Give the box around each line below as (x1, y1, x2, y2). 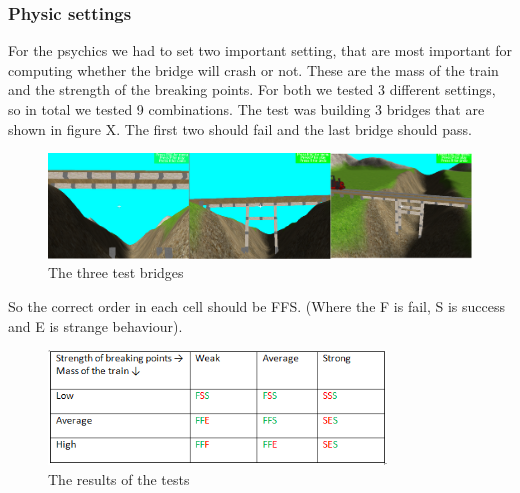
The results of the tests (48, 468, 190, 489)
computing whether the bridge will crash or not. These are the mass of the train (8, 59, 499, 80)
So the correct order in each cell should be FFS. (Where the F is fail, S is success (8, 296, 506, 317)
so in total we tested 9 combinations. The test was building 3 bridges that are (8, 99, 485, 119)
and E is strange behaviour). (8, 315, 183, 336)
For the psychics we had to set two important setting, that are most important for (8, 40, 512, 61)
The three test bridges (48, 262, 184, 283)
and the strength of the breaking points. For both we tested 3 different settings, (8, 79, 496, 100)
